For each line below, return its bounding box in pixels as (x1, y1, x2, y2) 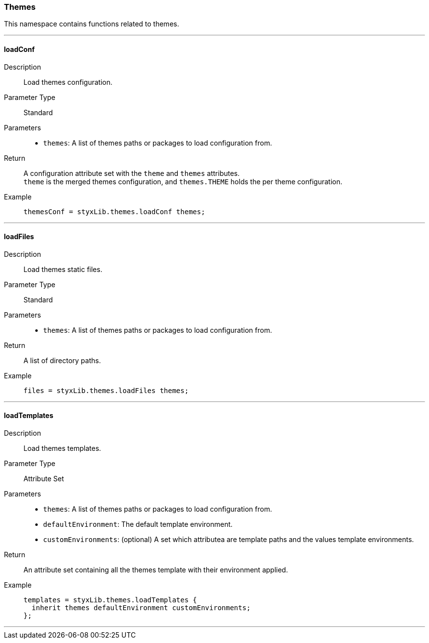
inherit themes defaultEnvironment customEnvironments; (31, 604, 251, 612)
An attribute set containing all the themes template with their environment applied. (24, 566, 288, 574)
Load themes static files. (24, 265, 102, 273)
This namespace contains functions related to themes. (4, 20, 179, 28)
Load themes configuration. (24, 77, 113, 86)
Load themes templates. (24, 444, 101, 453)
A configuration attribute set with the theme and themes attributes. (24, 169, 240, 177)
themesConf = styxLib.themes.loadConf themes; (24, 207, 205, 216)
